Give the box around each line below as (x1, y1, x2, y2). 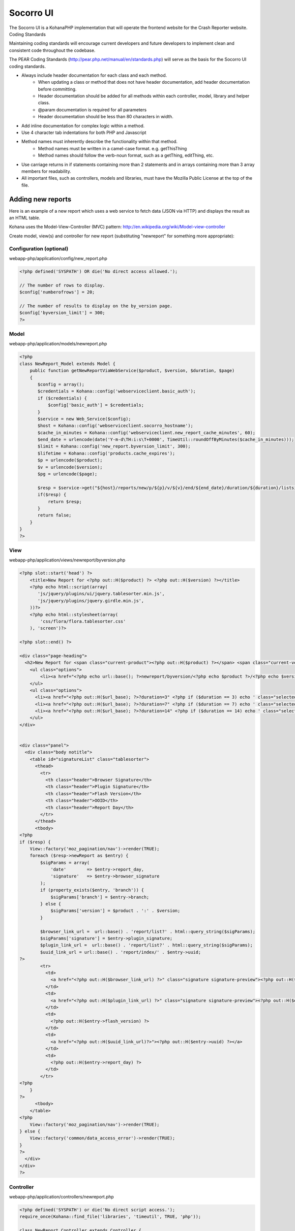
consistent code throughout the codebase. (9, 47, 96, 53)
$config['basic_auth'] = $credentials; (48, 402, 145, 408)
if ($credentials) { (37, 395, 87, 401)
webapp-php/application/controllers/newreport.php (9, 1194, 114, 1199)
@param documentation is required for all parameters (38, 106, 147, 113)
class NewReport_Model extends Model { (19, 361, 116, 366)
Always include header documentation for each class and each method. (21, 72, 167, 78)
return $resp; (48, 499, 82, 504)
